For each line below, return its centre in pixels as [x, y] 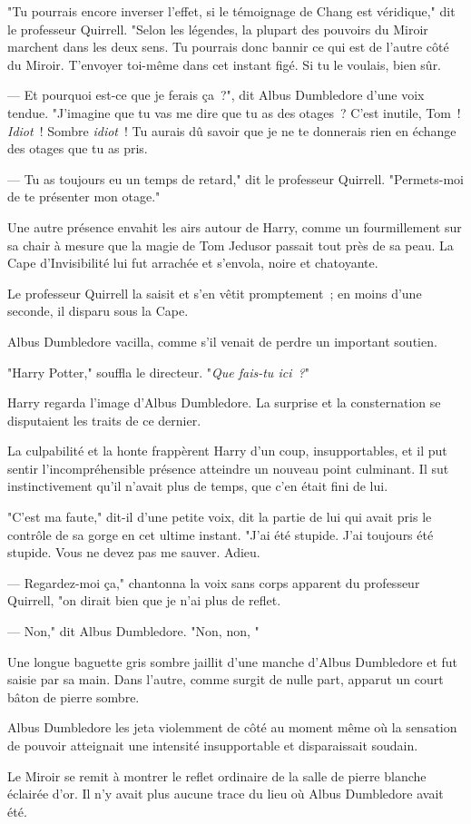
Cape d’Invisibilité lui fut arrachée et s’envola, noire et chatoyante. [193, 263]
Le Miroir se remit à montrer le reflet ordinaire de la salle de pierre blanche [217, 775]
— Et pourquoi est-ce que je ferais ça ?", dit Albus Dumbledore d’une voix [216, 95]
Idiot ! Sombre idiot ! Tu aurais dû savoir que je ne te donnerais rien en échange [232, 130]
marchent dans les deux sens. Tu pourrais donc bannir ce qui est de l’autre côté [228, 47]
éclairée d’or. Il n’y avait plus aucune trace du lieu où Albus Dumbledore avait [226, 794]
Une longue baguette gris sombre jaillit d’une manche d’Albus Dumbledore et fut [233, 661]
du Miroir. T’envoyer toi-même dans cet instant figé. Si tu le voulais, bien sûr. [225, 64]
